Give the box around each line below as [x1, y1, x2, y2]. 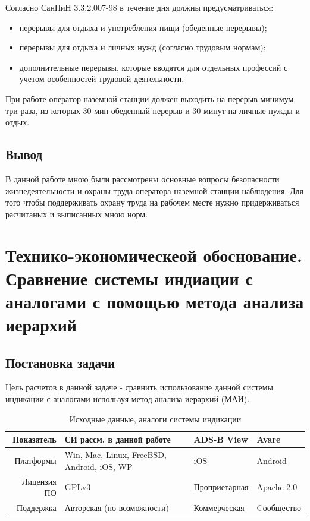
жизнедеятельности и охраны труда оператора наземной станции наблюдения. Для [5, 184, 304, 197]
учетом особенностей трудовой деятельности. [19, 72, 184, 85]
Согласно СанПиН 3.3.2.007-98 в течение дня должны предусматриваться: [5, 1, 274, 13]
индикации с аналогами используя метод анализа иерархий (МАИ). [5, 393, 250, 405]
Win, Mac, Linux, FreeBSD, [64, 449, 167, 461]
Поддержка [17, 501, 57, 513]
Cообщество [256, 501, 301, 513]
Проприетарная [193, 481, 249, 493]
